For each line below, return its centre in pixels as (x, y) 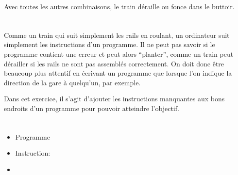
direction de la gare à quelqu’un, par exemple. (72, 82)
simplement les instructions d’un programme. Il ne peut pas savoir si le (110, 44)
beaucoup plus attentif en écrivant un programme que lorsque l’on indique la (118, 73)
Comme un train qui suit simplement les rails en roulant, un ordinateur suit (117, 35)
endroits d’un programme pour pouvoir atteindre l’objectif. (92, 108)
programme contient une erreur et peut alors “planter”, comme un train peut (119, 54)
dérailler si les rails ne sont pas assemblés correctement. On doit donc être (114, 63)
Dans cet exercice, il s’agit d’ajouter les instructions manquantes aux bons (114, 99)
